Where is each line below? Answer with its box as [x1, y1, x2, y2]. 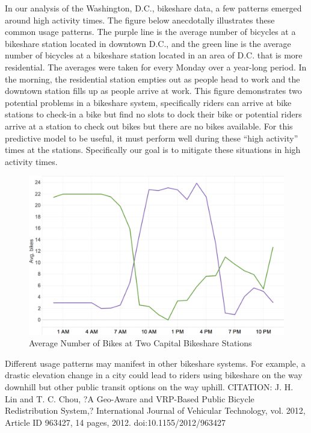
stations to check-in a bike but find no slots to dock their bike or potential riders [5, 108, 302, 120]
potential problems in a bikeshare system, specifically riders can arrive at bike [5, 96, 292, 108]
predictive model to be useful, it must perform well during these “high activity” [5, 131, 298, 144]
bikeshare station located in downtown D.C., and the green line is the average [5, 37, 291, 49]
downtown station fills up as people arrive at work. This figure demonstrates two [5, 84, 302, 97]
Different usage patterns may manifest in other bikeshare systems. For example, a [5, 357, 306, 369]
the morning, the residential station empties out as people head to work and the [5, 72, 300, 85]
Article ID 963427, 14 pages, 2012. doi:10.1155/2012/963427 [5, 416, 226, 428]
